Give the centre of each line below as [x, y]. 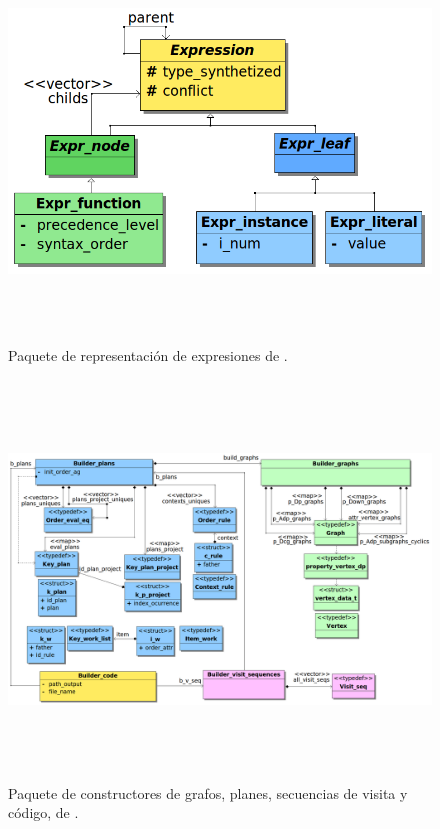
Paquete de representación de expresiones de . [148, 354]
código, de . [43, 812]
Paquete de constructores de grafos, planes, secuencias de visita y [208, 792]
